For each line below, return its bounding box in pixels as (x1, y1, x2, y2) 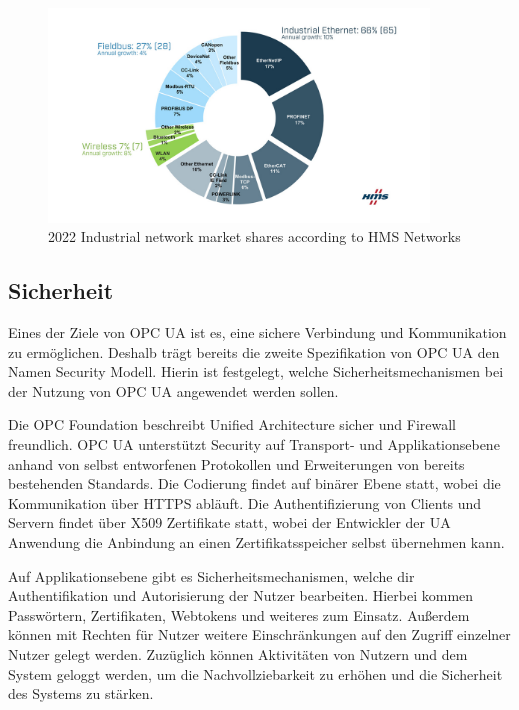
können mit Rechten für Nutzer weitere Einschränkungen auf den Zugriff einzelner (8, 624, 511, 645)
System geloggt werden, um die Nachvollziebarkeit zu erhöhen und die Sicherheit (8, 663, 503, 684)
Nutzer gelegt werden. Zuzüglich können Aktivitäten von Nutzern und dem (8, 643, 468, 664)
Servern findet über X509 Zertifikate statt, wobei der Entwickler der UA (8, 512, 451, 533)
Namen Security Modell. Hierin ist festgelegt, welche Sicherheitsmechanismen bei (8, 361, 504, 382)
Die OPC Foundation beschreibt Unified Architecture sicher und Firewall (8, 414, 456, 435)
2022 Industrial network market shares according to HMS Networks (48, 226, 461, 247)
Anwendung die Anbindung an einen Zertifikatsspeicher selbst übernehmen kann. (8, 531, 505, 552)
